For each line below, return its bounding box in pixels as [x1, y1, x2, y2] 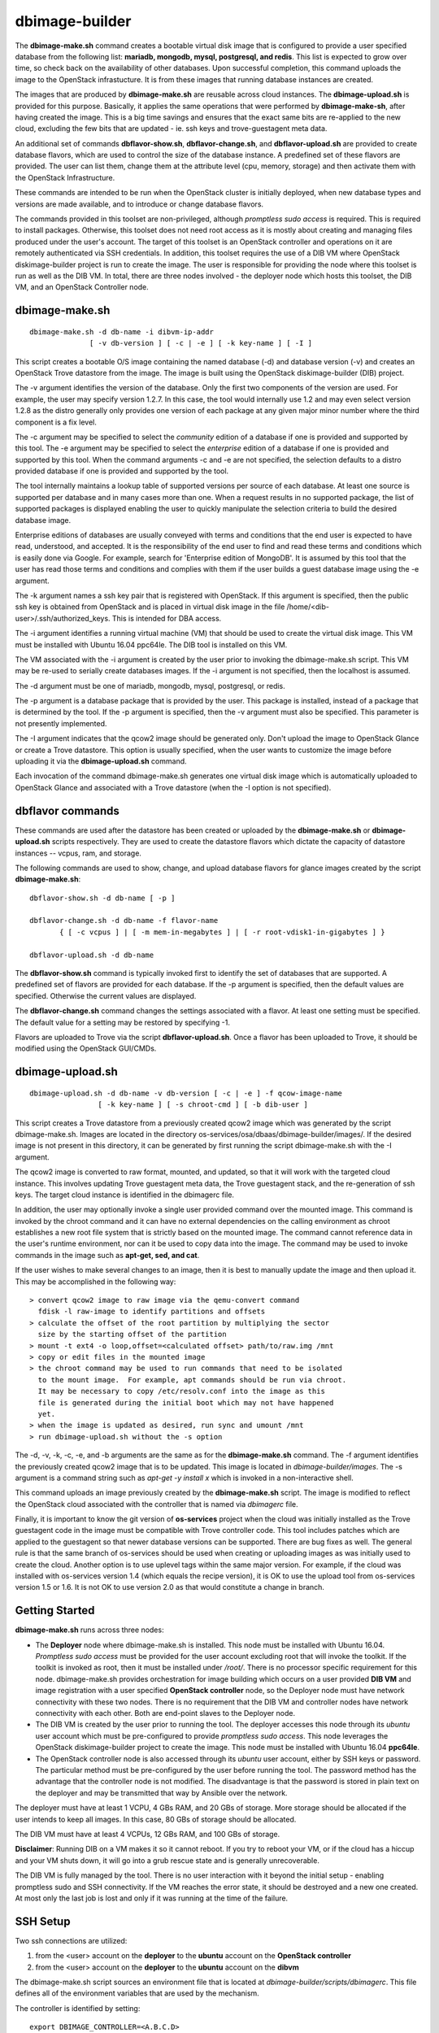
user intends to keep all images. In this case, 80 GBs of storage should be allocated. [15, 1814, 297, 1824]
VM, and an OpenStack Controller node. [15, 282, 150, 292]
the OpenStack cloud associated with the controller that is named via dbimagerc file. [15, 1499, 298, 1508]
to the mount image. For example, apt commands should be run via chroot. [37, 1375, 347, 1384]
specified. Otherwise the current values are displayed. [15, 990, 197, 1000]
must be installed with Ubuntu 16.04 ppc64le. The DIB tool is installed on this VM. [15, 639, 288, 650]
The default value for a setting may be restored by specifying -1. [15, 1017, 231, 1027]
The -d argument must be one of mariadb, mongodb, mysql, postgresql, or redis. [15, 681, 286, 690]
